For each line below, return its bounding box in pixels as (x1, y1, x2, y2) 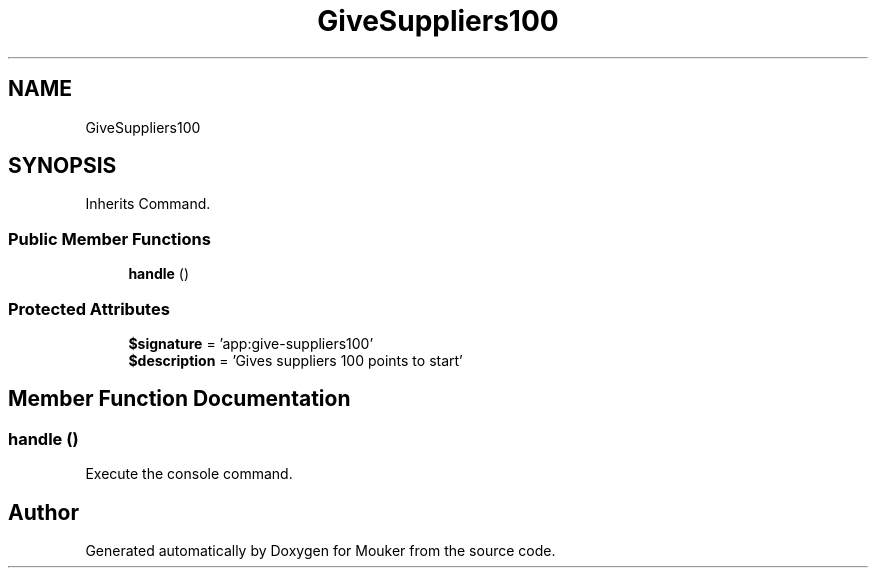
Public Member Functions (8, 228, 211, 249)
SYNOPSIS (8, 153, 117, 179)
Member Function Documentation (8, 386, 351, 412)
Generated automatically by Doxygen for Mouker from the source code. (85, 542, 556, 559)
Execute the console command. (85, 465, 293, 483)
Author (8, 499, 79, 525)
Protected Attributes (8, 298, 170, 319)
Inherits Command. (85, 195, 211, 213)
